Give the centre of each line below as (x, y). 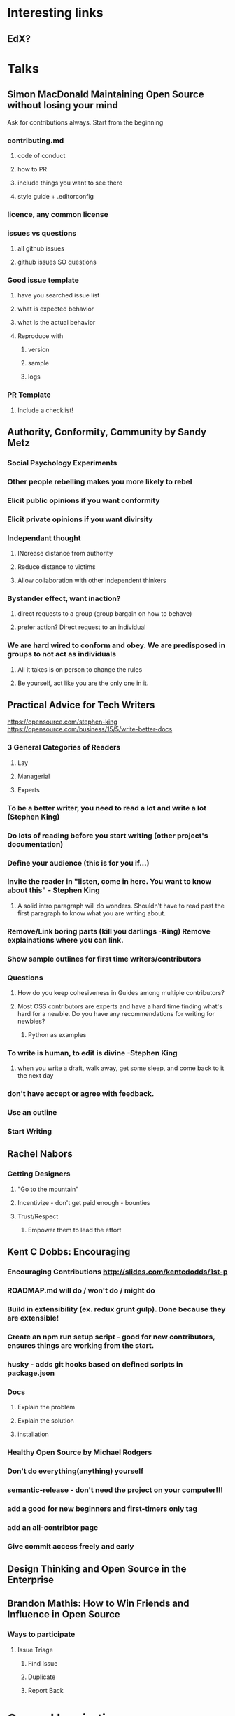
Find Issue (43, 1663)
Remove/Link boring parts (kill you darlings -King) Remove (109, 931)
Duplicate (42, 1677)
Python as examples (57, 1034)
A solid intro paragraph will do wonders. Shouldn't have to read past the (121, 906)
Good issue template (43, 280)
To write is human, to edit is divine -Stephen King (92, 1053)
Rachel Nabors (40, 1154)
